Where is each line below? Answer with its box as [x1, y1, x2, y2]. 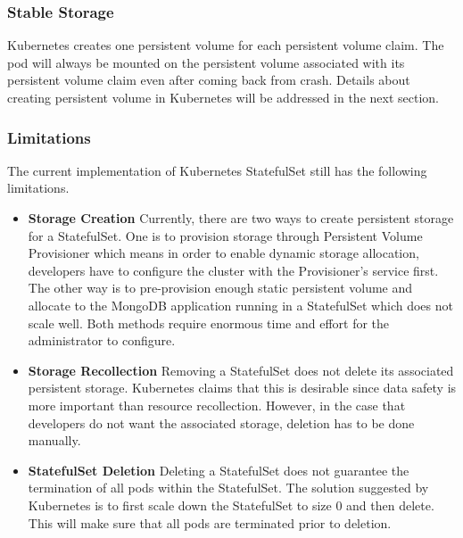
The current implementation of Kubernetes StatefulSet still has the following [7, 161, 427, 179]
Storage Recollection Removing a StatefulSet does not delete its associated [28, 360, 454, 379]
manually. [28, 431, 81, 450]
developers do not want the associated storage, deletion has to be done [28, 413, 415, 432]
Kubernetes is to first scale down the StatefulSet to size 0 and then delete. [28, 495, 434, 514]
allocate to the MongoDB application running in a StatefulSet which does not [28, 295, 453, 314]
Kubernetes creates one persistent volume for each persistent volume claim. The [7, 36, 444, 54]
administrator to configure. [28, 331, 176, 350]
